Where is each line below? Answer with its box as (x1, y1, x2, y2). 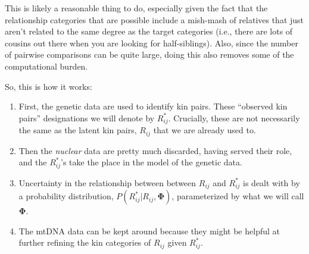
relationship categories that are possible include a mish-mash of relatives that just (5, 13, 304, 26)
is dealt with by (243, 176, 300, 189)
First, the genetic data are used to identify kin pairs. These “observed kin (18, 100, 288, 112)
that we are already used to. (153, 124, 256, 136)
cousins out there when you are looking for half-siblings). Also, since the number (5, 36, 298, 49)
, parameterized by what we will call (171, 190, 304, 202)
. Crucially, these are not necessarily (168, 111, 300, 124)
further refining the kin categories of (18, 236, 151, 249)
